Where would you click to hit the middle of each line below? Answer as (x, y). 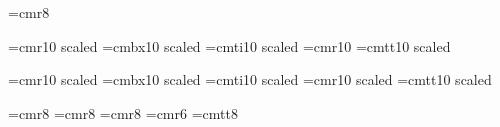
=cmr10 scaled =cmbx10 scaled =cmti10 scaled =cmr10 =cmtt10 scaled (229, 45)
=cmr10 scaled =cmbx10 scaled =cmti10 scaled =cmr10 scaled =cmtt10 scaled (250, 79)
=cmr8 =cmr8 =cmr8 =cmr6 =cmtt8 (123, 112)
